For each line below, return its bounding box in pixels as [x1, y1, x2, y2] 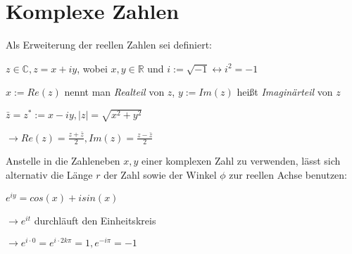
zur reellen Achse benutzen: [229, 167, 347, 182]
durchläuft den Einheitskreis [34, 212, 156, 227]
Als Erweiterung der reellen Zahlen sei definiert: [6, 37, 212, 52]
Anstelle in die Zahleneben [6, 153, 120, 168]
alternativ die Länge [6, 167, 93, 182]
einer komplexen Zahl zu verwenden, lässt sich [142, 153, 341, 168]
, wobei [77, 61, 108, 75]
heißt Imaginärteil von [237, 84, 333, 99]
